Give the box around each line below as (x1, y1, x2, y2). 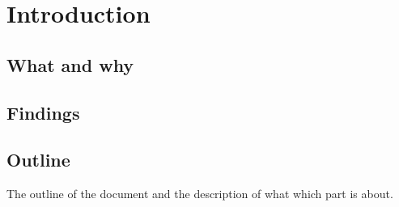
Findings (6, 99, 80, 125)
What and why (6, 52, 134, 77)
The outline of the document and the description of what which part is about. (6, 185, 393, 202)
